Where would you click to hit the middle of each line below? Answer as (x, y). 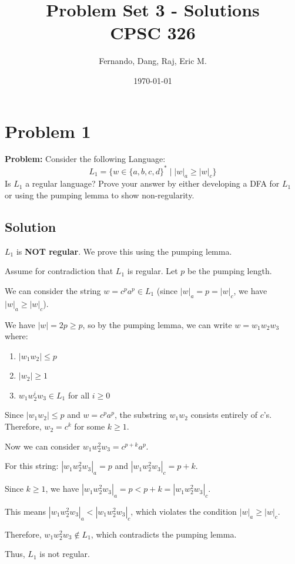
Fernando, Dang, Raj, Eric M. (153, 61)
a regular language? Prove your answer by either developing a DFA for (152, 183)
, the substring (140, 415)
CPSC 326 (153, 33)
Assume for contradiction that (59, 271)
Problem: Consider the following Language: (85, 159)
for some (90, 426)
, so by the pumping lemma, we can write (157, 324)
